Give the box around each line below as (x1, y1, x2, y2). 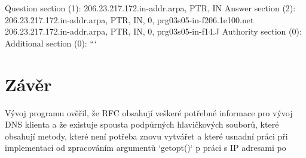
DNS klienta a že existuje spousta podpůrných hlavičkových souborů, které (5, 118, 279, 131)
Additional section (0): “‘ (5, 36, 97, 49)
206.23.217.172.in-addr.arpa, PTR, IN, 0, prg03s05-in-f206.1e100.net (5, 13, 254, 26)
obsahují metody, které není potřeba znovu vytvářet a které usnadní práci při (5, 129, 288, 142)
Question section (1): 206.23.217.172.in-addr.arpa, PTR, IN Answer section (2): (5, 2, 296, 14)
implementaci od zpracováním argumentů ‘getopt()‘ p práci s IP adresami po (5, 141, 286, 154)
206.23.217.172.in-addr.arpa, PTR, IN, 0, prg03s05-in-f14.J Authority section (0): (5, 25, 302, 38)
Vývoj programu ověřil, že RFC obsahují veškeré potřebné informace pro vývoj (5, 106, 293, 119)
